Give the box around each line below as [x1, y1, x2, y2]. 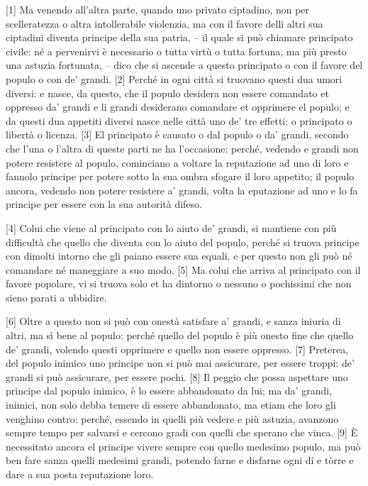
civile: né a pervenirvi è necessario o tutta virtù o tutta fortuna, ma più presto [6, 43, 347, 58]
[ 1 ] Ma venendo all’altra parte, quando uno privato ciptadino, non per [6, 2, 310, 16]
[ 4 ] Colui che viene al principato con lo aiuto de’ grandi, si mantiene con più [6, 220, 337, 235]
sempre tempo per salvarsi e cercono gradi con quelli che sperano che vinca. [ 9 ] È [6, 425, 358, 440]
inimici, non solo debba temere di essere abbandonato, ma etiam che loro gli [6, 397, 336, 412]
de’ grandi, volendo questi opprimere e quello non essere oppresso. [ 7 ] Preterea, [6, 341, 349, 356]
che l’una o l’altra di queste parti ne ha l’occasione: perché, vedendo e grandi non [6, 140, 359, 155]
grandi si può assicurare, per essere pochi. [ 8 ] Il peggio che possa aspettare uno [6, 369, 348, 384]
